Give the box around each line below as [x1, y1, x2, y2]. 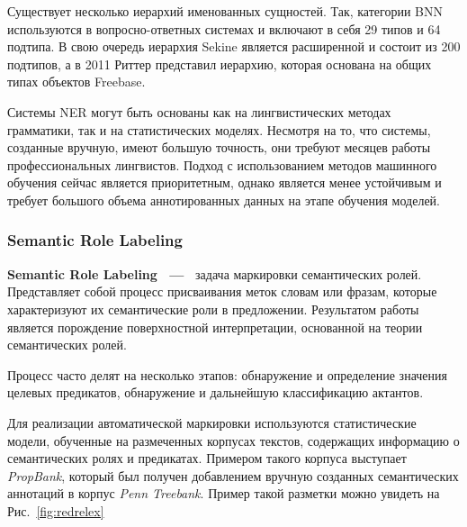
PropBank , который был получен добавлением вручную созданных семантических [7, 466, 459, 485]
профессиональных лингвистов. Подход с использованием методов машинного [7, 155, 437, 174]
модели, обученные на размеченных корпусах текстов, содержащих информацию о [7, 431, 460, 450]
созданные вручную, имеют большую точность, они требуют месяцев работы [7, 138, 431, 157]
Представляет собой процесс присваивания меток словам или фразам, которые [7, 282, 437, 301]
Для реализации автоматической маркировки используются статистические [7, 413, 417, 432]
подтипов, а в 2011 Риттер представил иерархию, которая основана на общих [7, 54, 432, 73]
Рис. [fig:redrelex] [7, 501, 104, 520]
